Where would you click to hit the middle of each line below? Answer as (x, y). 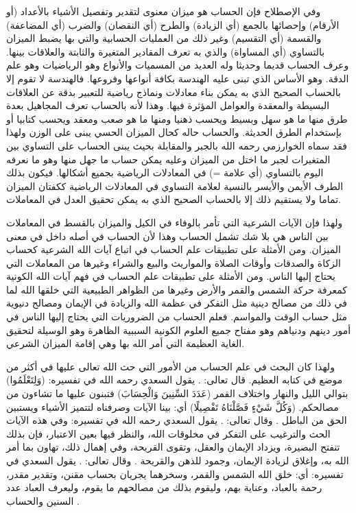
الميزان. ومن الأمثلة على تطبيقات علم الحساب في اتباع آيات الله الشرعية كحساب (174, 249)
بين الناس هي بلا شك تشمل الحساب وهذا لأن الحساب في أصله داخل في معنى (167, 236)
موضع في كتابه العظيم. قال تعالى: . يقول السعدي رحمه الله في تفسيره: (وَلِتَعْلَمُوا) (175, 380)
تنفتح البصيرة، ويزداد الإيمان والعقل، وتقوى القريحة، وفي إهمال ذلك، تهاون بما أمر (173, 447)
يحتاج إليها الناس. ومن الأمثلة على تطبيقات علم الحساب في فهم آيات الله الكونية (171, 276)
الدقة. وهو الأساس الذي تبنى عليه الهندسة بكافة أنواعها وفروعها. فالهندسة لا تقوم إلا (178, 78)
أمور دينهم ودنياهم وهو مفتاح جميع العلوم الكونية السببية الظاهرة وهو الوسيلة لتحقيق (179, 330)
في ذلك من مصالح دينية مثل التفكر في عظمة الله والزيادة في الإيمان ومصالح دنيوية (177, 303)
